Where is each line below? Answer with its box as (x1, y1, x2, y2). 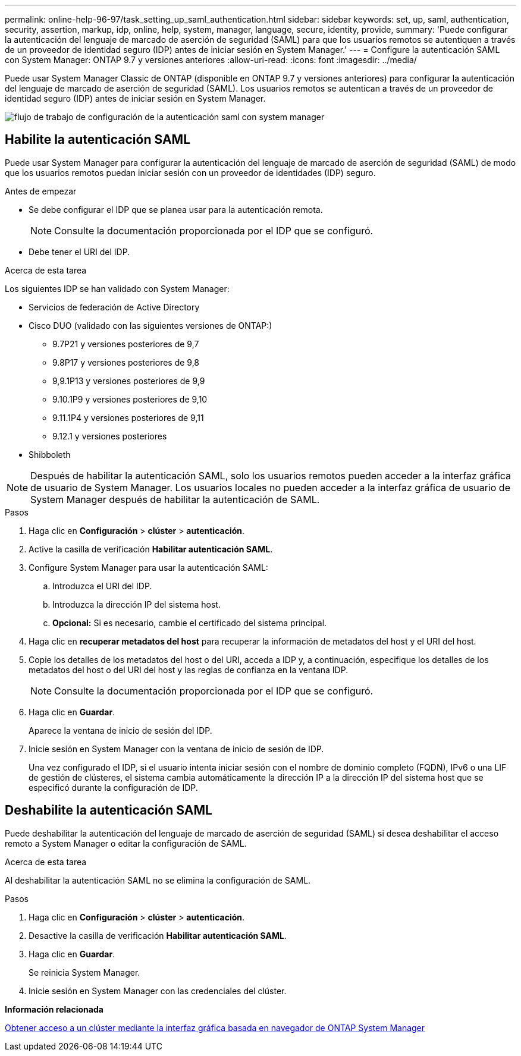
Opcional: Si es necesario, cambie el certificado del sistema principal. (52, 617, 327, 628)
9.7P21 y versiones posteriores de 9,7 (52, 338, 199, 349)
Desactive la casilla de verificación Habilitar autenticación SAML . (29, 930, 287, 941)
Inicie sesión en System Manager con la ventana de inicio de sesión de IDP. (29, 743, 324, 754)
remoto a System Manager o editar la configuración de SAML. (5, 838, 247, 848)
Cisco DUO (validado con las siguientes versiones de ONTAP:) (29, 320, 272, 331)
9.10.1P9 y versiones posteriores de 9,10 (52, 394, 208, 404)
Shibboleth (29, 449, 71, 460)
